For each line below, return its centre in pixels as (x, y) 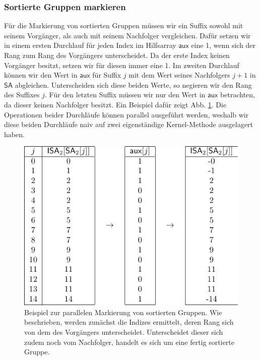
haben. (14, 134)
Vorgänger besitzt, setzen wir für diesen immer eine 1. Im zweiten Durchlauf (122, 65)
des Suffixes (22, 95)
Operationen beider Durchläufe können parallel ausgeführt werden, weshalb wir (126, 114)
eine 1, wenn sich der (223, 45)
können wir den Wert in (41, 75)
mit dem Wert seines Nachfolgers (179, 75)
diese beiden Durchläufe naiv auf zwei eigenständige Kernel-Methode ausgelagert (129, 124)
